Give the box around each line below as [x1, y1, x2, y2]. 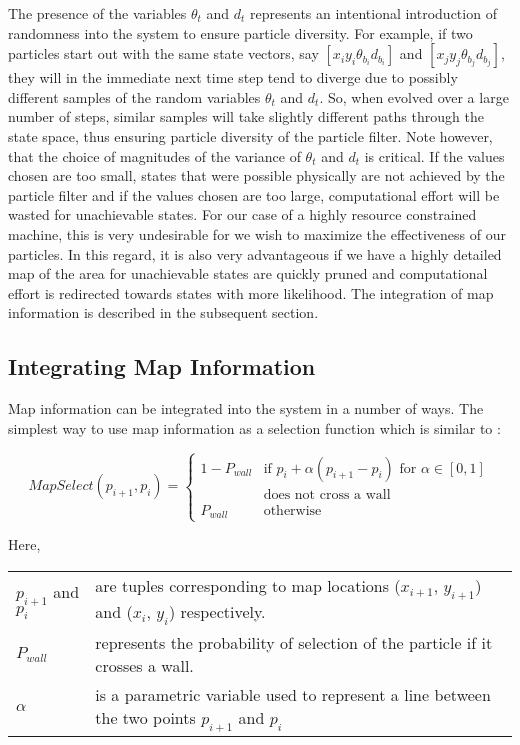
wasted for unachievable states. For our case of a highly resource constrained [8, 204, 477, 225]
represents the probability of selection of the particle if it [95, 631, 493, 655]
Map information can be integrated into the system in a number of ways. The [8, 398, 484, 419]
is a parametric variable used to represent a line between [95, 683, 491, 707]
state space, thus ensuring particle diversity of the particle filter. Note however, [8, 125, 493, 146]
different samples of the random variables [8, 86, 261, 107]
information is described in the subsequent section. [8, 302, 319, 323]
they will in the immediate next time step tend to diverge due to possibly [8, 67, 458, 88]
